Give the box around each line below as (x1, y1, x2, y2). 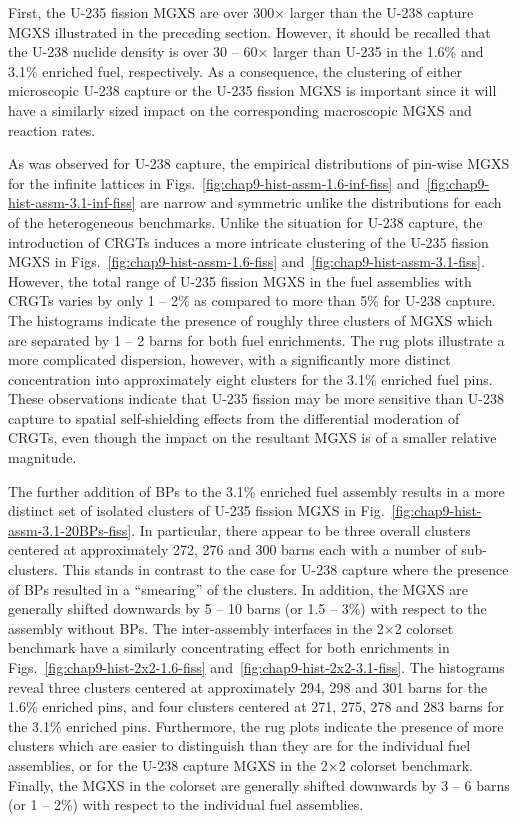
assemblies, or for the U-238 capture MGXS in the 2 (8, 754, 328, 775)
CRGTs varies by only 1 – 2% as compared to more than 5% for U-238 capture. (8, 290, 496, 311)
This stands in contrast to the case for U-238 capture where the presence (62, 559, 509, 580)
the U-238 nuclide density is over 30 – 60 (8, 41, 258, 62)
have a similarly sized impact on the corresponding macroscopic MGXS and (8, 99, 472, 120)
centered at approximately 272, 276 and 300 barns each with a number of (8, 539, 457, 560)
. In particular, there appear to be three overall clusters (131, 519, 471, 540)
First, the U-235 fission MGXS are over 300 (8, 2, 275, 22)
